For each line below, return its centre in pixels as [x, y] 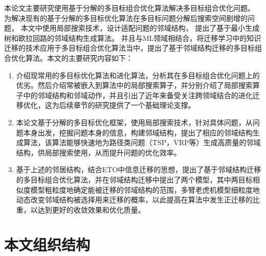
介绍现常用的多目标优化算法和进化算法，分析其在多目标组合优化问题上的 [138, 75]
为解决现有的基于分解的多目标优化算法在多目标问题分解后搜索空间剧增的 [126, 18]
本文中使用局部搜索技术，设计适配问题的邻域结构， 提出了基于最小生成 [140, 28]
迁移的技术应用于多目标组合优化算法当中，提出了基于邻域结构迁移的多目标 [129, 48]
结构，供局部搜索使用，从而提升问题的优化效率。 [98, 152]
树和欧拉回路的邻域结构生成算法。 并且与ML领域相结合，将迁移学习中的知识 [133, 38]
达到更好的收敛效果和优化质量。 [91, 209]
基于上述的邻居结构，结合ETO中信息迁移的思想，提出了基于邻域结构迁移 [139, 169]
